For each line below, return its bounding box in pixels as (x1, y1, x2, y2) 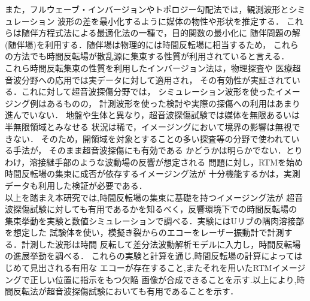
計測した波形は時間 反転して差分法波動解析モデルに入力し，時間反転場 (21, 237, 301, 250)
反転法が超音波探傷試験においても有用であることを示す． (13, 285, 239, 297)
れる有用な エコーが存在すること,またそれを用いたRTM (54, 261, 272, 274)
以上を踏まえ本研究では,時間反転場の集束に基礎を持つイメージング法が (5, 191, 284, 203)
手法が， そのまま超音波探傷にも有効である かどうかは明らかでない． (13, 144, 286, 156)
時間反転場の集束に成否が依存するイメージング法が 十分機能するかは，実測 (5, 167, 300, 180)
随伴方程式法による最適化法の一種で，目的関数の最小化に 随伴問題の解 (21, 26, 300, 39)
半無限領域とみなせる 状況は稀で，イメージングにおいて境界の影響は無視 (5, 120, 292, 133)
